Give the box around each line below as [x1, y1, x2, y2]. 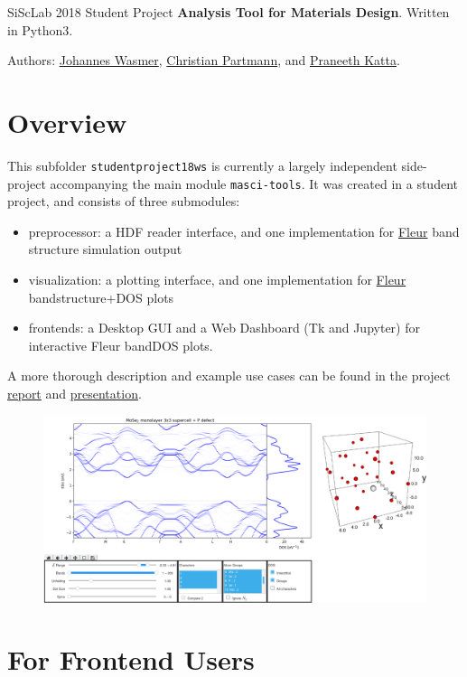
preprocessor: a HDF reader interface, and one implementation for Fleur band [28, 221, 460, 240]
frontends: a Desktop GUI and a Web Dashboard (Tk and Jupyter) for [28, 318, 420, 337]
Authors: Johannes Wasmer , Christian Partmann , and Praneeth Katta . [7, 51, 400, 70]
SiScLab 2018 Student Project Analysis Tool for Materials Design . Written [7, 3, 450, 21]
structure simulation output [28, 240, 182, 259]
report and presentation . [7, 383, 142, 402]
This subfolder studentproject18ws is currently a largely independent [7, 155, 397, 174]
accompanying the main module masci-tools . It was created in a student [50, 174, 458, 193]
